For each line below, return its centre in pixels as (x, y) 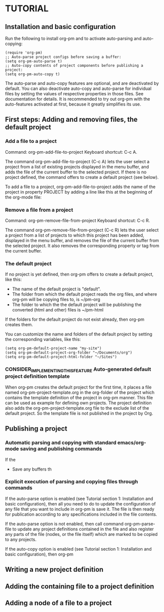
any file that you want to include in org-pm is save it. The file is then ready (80, 509)
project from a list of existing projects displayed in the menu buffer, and (77, 167)
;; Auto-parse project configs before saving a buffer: (63, 57)
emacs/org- (132, 443)
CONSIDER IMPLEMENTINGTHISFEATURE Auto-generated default (78, 370)
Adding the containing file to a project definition (80, 586)
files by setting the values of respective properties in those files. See (74, 94)
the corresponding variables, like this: (43, 339)
